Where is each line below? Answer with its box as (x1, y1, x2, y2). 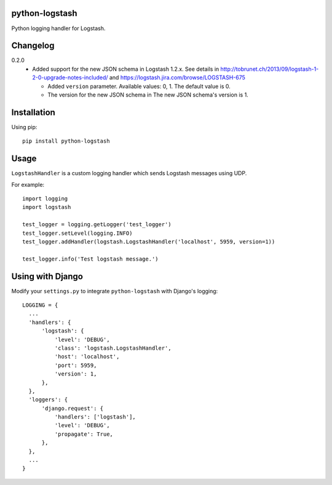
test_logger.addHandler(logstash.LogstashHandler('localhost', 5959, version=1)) (22, 238, 275, 245)
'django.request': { (41, 404, 104, 412)
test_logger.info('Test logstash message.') (22, 255, 159, 262)
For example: (11, 181, 45, 188)
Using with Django (11, 271, 83, 282)
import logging (22, 195, 68, 202)
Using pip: (11, 123, 38, 130)
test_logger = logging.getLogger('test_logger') (22, 221, 172, 228)
